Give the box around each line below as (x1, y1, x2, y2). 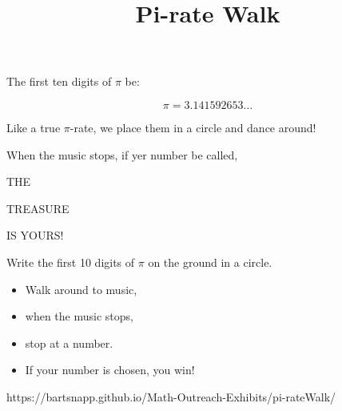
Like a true (6, 119, 61, 135)
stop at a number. (25, 334, 113, 351)
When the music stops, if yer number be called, (6, 146, 238, 163)
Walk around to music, (25, 280, 137, 297)
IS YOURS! (6, 227, 64, 244)
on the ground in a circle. (148, 253, 272, 270)
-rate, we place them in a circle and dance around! (70, 119, 316, 135)
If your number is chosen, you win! (25, 361, 195, 378)
